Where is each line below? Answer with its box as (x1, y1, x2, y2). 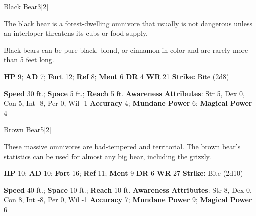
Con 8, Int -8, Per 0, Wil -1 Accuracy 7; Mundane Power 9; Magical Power (4, 194, 252, 205)
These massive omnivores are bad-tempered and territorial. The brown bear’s (4, 141, 241, 151)
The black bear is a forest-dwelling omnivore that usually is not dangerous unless (4, 18, 252, 28)
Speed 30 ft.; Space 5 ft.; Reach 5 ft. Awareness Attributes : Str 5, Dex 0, (4, 88, 245, 98)
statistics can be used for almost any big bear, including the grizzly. (4, 151, 211, 161)
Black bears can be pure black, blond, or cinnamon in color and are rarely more (4, 44, 248, 55)
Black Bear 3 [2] (4, 1, 49, 11)
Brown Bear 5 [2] (4, 124, 51, 135)
